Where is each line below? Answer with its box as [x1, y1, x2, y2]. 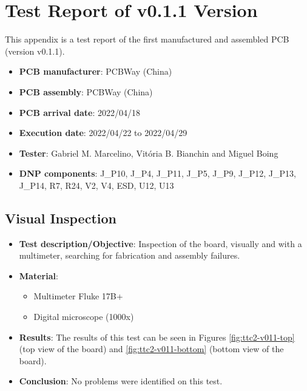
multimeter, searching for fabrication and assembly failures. [19, 249, 240, 262]
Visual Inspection [5, 208, 116, 227]
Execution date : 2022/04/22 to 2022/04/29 [19, 126, 187, 139]
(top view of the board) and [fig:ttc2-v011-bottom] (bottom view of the [19, 342, 284, 355]
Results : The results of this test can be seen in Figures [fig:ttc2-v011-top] [19, 330, 295, 343]
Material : [19, 269, 58, 282]
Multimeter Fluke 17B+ [33, 290, 123, 302]
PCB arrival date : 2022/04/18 [19, 106, 141, 118]
